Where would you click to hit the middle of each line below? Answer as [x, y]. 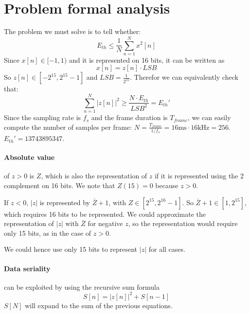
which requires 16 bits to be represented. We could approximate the [105, 214]
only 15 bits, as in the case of [48, 233]
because [167, 185]
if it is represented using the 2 [199, 176]
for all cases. [167, 249]
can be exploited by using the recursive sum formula [82, 287]
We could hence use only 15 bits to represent [71, 249]
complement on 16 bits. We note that [60, 185]
